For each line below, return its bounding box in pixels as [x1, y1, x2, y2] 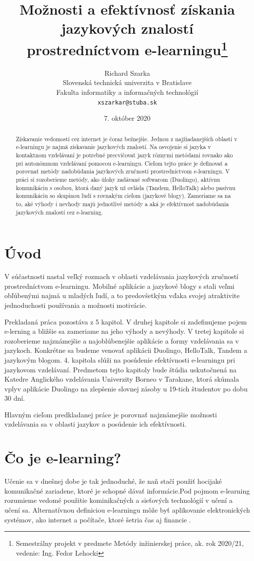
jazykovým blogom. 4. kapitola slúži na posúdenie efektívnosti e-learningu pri [4, 354, 235, 365]
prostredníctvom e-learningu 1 [26, 37, 228, 59]
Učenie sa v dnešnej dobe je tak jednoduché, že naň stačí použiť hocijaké [4, 476, 222, 486]
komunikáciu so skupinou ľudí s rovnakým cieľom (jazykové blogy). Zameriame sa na [16, 192, 231, 200]
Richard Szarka [104, 67, 150, 78]
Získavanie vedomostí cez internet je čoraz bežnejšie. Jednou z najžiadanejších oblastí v [16, 134, 237, 143]
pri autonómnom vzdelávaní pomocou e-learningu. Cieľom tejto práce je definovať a [16, 159, 228, 167]
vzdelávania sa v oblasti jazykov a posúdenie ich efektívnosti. [4, 419, 187, 429]
